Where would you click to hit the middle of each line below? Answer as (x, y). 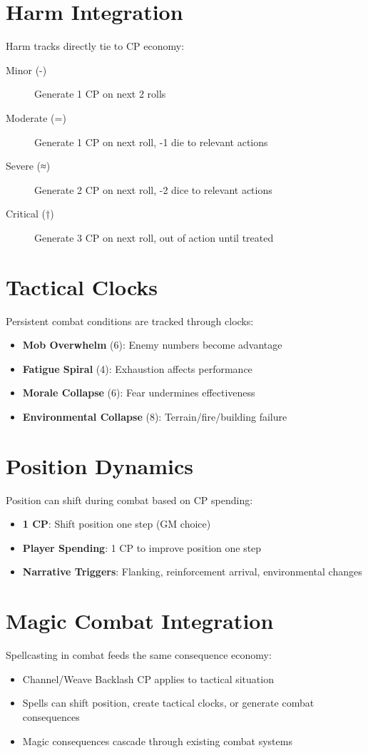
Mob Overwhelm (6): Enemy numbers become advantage (152, 345)
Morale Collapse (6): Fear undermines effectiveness (139, 393)
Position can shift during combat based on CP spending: (129, 500)
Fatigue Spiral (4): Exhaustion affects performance (137, 368)
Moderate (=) (36, 117)
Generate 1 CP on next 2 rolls (100, 94)
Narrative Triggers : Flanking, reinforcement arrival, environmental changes (192, 572)
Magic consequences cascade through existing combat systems (157, 741)
